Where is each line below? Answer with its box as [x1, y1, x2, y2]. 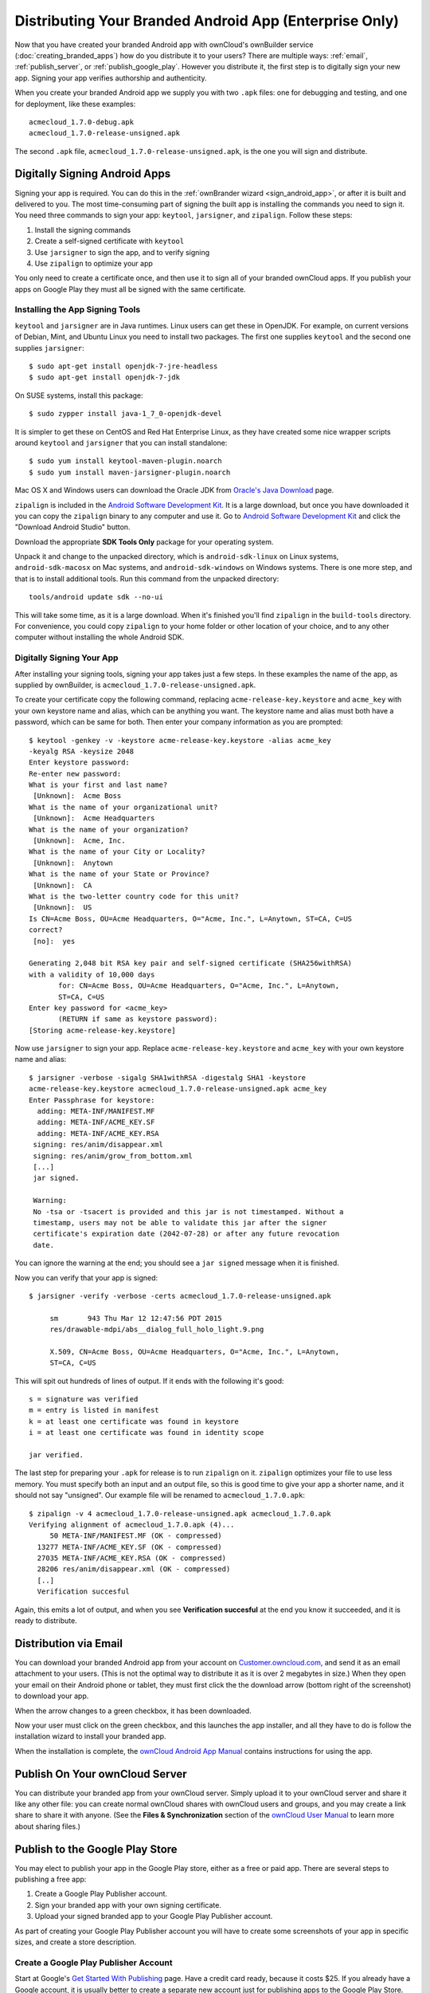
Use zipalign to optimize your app [34, 258, 153, 268]
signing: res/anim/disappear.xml [33, 1140, 163, 1150]
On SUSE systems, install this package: [14, 391, 143, 400]
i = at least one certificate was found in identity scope [29, 1428, 264, 1437]
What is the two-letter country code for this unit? [29, 892, 239, 901]
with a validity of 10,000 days [29, 969, 155, 979]
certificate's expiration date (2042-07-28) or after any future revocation [33, 1229, 340, 1239]
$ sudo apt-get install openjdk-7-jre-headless [29, 362, 218, 371]
